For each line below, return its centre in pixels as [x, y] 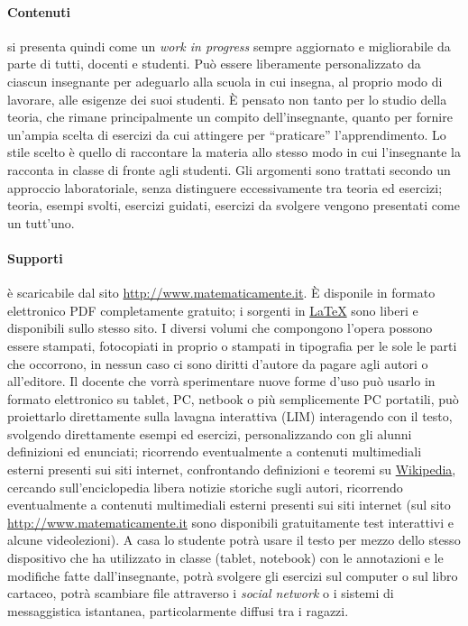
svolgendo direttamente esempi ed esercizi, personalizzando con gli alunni [210, 433]
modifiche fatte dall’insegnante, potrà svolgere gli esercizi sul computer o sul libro [233, 575]
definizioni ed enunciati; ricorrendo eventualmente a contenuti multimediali [215, 451]
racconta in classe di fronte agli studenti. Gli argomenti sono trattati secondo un [229, 169]
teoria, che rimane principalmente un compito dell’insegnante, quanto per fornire [230, 117]
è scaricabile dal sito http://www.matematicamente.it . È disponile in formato [221, 293]
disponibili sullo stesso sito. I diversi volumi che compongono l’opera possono [220, 328]
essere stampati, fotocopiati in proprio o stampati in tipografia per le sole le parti [232, 345]
